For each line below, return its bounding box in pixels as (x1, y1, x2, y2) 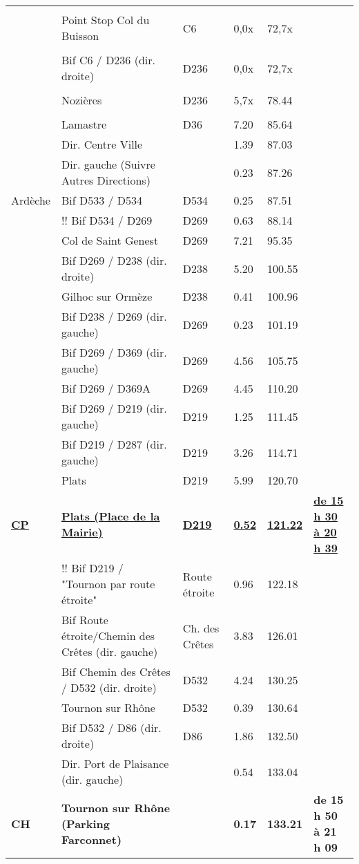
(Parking (61, 815, 110, 832)
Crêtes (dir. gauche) (61, 644, 158, 659)
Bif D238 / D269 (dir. (61, 308, 167, 324)
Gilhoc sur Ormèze (61, 288, 153, 304)
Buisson (61, 28, 99, 44)
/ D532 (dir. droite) (61, 679, 157, 695)
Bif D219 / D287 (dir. (61, 436, 167, 452)
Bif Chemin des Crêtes (61, 664, 171, 679)
